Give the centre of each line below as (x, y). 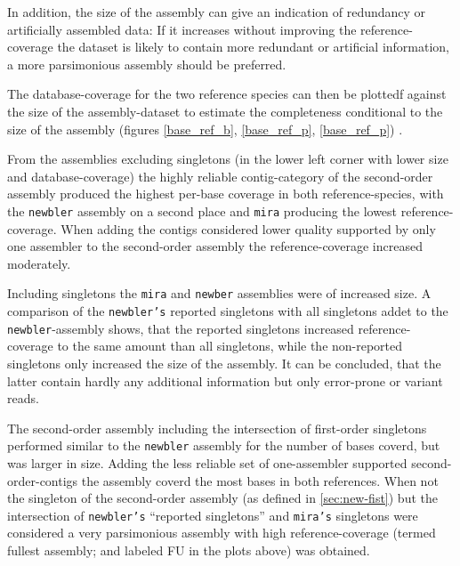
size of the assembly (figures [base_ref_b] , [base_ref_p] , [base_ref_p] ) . (205, 129)
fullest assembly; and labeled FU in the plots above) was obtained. (189, 550)
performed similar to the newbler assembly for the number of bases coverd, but (224, 445)
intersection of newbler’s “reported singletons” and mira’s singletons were (213, 515)
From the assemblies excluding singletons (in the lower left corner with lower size (228, 159)
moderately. (39, 263)
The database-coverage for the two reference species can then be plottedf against (227, 94)
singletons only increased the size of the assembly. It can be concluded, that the (224, 363)
